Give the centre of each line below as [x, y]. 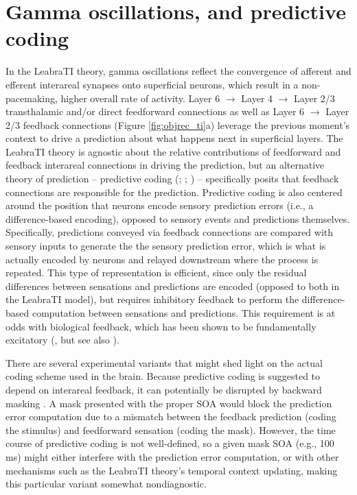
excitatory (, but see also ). [62, 340]
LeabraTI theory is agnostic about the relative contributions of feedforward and [173, 151]
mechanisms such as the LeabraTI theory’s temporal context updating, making [172, 470]
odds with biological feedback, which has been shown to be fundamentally [161, 326]
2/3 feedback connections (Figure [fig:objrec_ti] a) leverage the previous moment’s [178, 124]
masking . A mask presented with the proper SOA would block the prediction [169, 403]
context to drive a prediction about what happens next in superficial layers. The [174, 138]
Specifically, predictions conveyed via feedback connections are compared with [170, 232]
